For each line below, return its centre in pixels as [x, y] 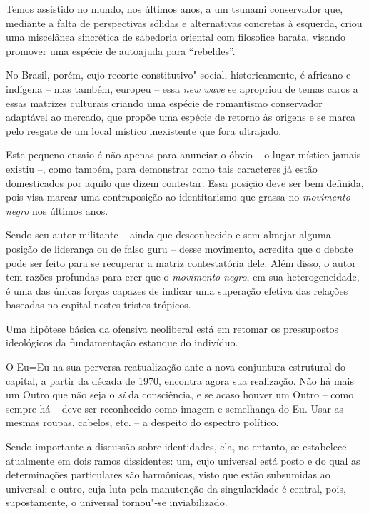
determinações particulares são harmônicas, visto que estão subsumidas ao [168, 474]
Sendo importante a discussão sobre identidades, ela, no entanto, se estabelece [176, 447]
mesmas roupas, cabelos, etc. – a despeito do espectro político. [142, 422]
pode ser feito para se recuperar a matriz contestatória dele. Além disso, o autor [181, 262]
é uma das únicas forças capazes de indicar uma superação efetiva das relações [177, 290]
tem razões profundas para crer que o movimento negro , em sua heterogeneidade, [183, 277]
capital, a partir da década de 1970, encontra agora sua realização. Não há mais [180, 380]
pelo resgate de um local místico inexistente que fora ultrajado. [144, 130]
